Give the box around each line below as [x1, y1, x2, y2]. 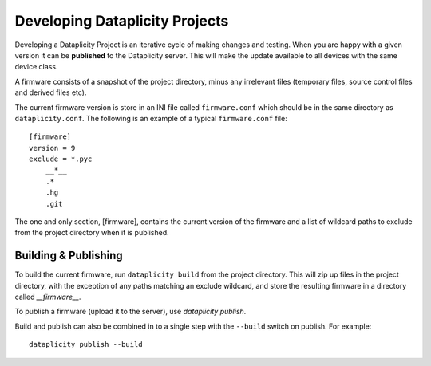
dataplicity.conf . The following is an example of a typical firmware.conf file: [14, 113, 287, 123]
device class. [14, 62, 58, 72]
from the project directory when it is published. [14, 228, 169, 238]
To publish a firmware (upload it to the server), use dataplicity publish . [14, 307, 247, 317]
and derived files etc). [14, 88, 87, 97]
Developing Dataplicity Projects [14, 12, 229, 30]
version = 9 [29, 144, 76, 152]
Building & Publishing [14, 249, 123, 262]
